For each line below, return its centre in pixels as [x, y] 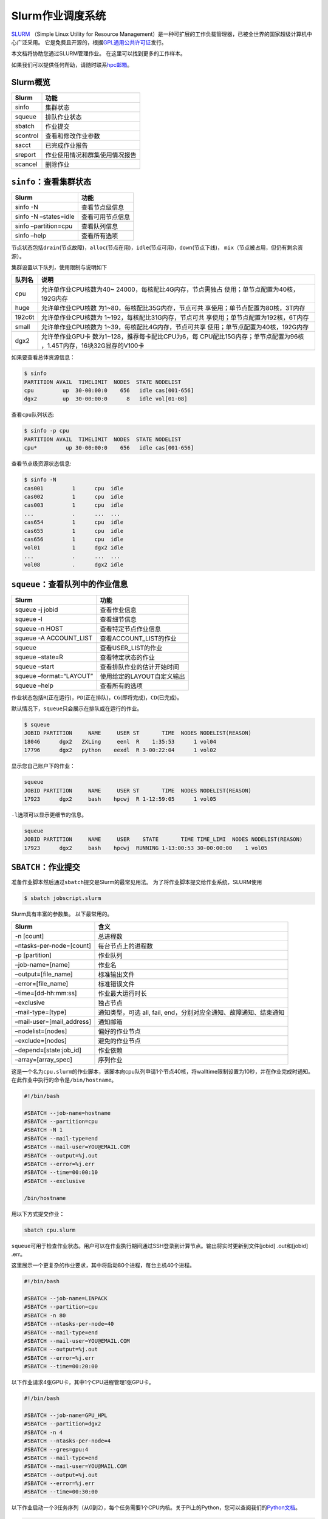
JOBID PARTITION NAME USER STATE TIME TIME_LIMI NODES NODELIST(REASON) [163, 839]
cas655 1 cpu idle [74, 531]
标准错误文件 [116, 984]
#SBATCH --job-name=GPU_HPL [66, 1415]
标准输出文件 [116, 974]
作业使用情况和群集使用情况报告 [91, 155]
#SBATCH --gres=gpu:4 [56, 1449]
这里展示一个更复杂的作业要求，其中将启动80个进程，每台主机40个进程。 [103, 1265]
